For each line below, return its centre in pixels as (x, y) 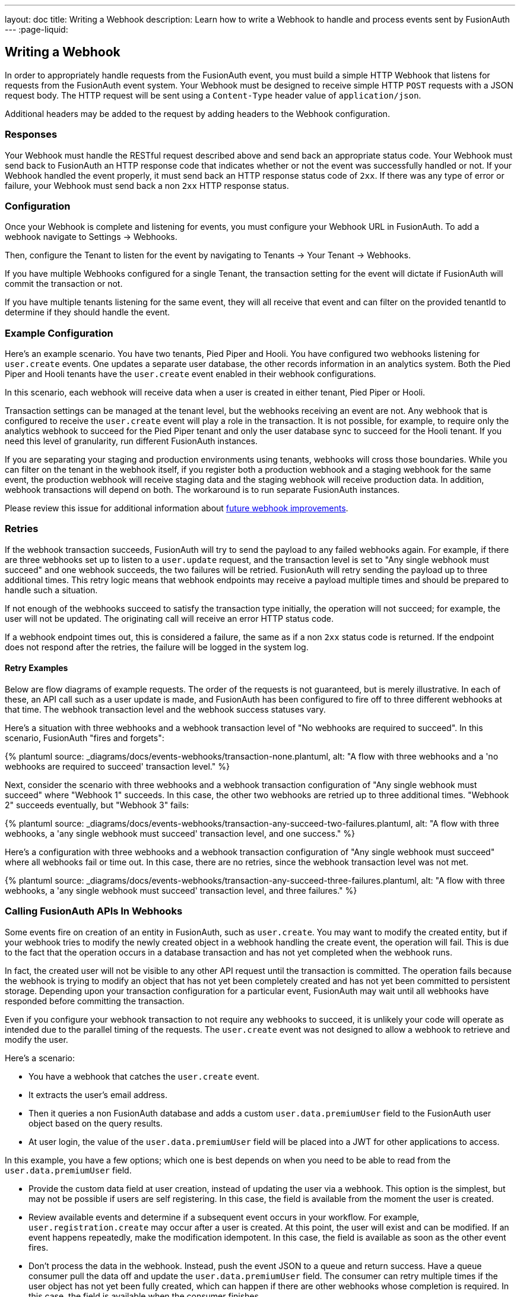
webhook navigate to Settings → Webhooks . (91, 237)
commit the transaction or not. (64, 284)
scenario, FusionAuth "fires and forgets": (85, 738)
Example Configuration (59, 333)
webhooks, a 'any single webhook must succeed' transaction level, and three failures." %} (181, 891)
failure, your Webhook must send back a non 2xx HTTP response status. (147, 185)
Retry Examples (37, 668)
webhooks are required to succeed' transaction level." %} (117, 767)
